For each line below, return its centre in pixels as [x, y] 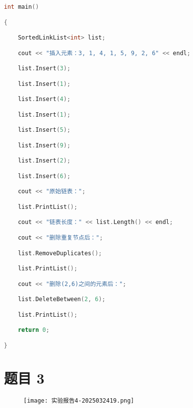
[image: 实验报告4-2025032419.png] [79, 400]
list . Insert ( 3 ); [44, 69]
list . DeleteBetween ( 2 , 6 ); [62, 299]
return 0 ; [34, 330]
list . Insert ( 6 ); [44, 176]
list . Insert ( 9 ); [44, 145]
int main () [21, 7]
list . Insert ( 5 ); [44, 130]
